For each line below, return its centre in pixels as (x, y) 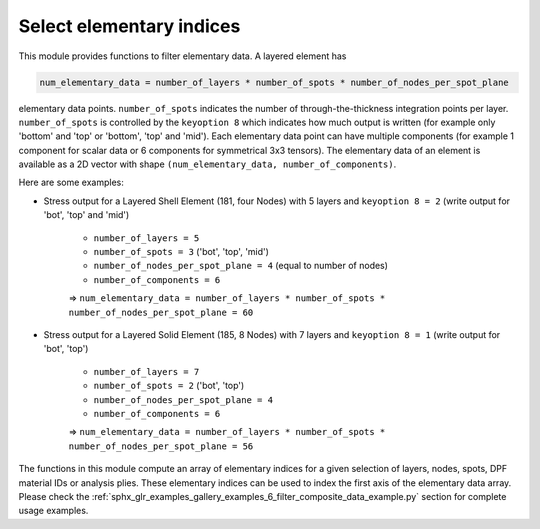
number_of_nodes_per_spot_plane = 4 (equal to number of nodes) (241, 266)
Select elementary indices (129, 26)
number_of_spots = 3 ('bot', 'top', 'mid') (181, 252)
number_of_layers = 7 (146, 371)
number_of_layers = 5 (146, 238)
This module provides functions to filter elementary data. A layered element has (182, 56)
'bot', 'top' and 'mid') (86, 215)
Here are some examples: (71, 182)
